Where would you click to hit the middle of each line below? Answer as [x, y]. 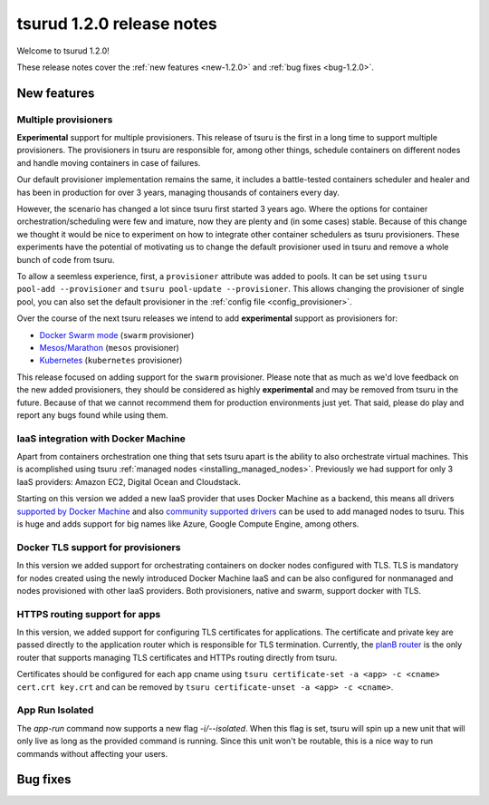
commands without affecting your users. [92, 753]
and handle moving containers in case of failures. [109, 162]
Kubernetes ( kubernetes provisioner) [111, 360]
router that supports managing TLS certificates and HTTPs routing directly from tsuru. [177, 657]
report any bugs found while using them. [92, 415]
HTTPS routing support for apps [89, 614]
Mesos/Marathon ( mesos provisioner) [110, 347]
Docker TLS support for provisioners [99, 547]
